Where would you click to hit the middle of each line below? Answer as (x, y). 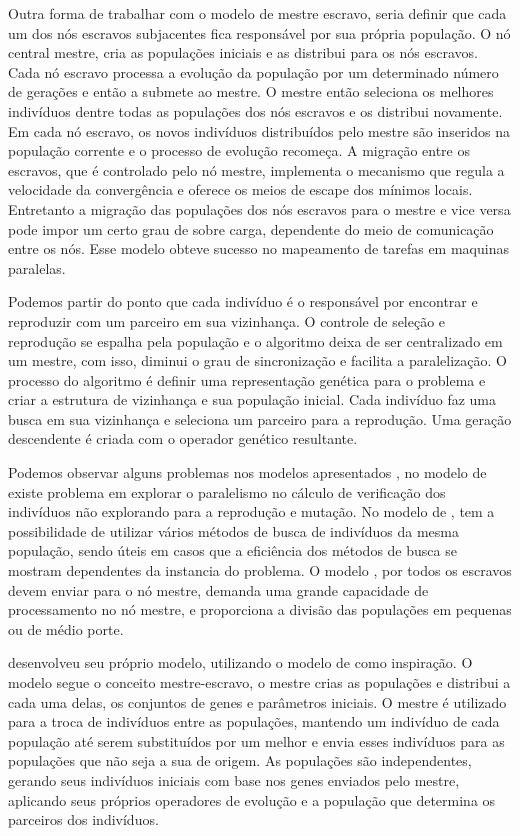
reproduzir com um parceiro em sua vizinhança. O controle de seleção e (227, 320)
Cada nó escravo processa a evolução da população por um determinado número (253, 71)
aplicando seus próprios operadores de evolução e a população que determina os (252, 799)
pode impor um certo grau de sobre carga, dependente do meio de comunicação (251, 228)
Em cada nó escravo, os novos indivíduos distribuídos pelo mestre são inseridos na (259, 130)
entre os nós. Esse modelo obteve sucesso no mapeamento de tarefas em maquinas (258, 248)
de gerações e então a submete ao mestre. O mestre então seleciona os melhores (251, 91)
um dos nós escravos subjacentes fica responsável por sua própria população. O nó (259, 32)
